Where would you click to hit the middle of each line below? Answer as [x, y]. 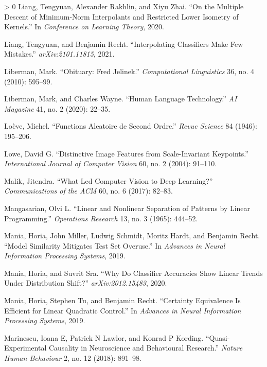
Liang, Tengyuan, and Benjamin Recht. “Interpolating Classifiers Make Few [124, 43]
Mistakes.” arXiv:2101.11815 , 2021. [59, 54]
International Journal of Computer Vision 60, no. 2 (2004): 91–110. [111, 163]
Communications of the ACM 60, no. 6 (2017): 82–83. [88, 191]
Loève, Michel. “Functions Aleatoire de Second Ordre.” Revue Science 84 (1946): [131, 126]
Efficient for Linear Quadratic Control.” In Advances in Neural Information [123, 310]
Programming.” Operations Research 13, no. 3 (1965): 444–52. [101, 218]
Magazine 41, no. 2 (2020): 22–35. [57, 108]
